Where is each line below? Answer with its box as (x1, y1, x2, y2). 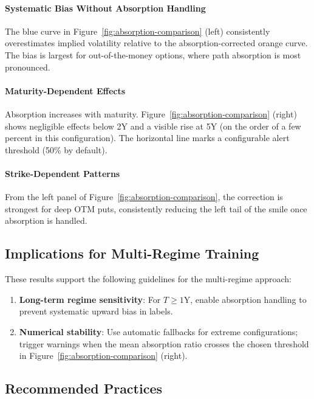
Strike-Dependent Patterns (5, 167, 120, 179)
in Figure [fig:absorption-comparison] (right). (19, 349, 188, 362)
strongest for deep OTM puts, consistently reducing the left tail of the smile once (5, 202, 307, 215)
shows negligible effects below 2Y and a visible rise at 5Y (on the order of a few (5, 119, 301, 132)
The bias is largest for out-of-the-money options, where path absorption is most (5, 48, 301, 61)
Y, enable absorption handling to (183, 293, 307, 305)
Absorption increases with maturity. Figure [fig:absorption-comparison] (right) (5, 107, 297, 120)
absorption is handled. (5, 214, 87, 227)
